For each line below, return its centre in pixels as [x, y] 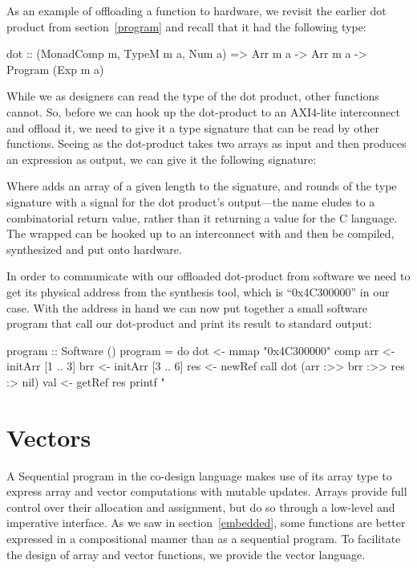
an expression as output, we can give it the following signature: [162, 159]
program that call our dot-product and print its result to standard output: [189, 323]
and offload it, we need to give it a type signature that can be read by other [193, 127]
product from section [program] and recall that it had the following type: [186, 26]
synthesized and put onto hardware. [94, 249]
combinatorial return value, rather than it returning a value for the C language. [202, 217]
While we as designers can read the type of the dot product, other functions [193, 96]
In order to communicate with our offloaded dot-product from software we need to [208, 276]
